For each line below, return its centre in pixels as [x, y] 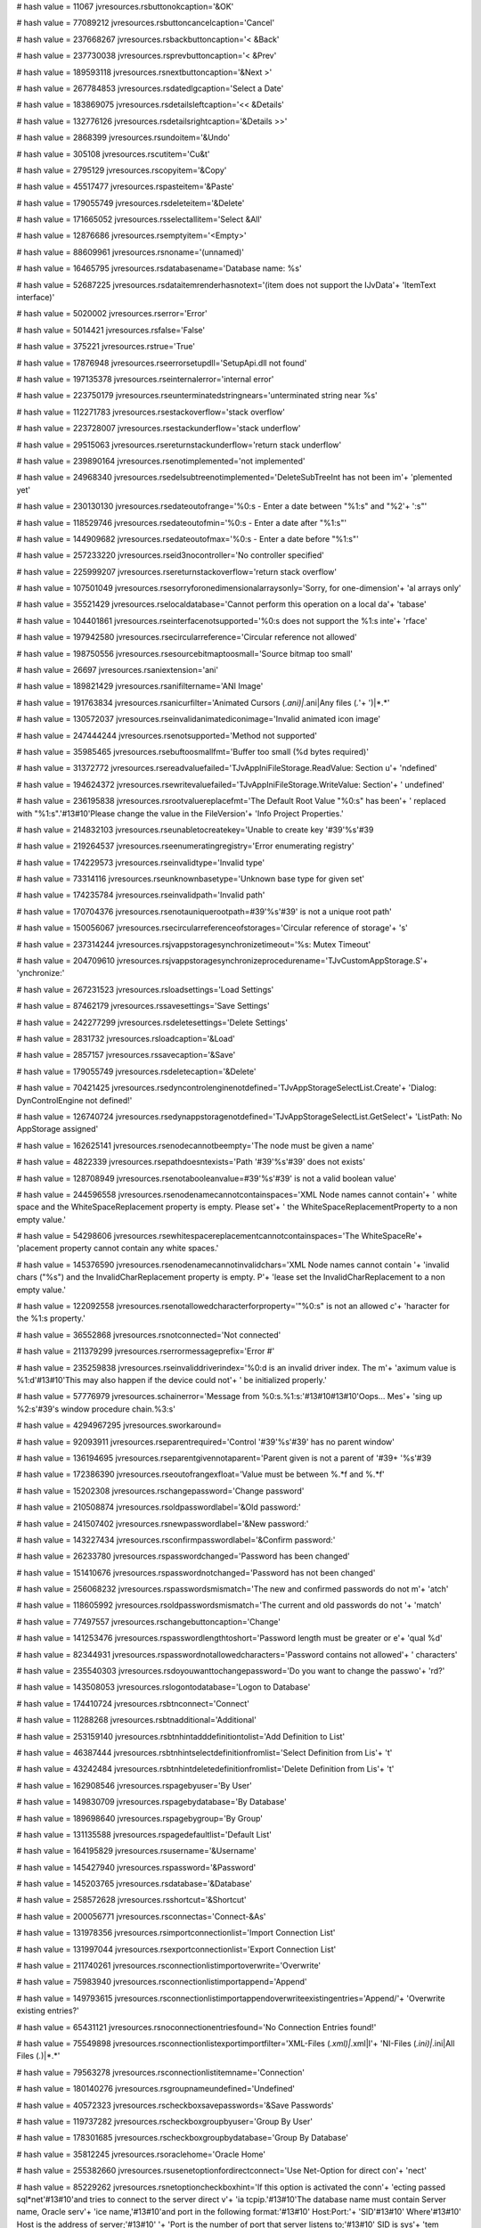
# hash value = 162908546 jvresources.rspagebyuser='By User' [135, 1785]
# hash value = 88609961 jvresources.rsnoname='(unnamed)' [130, 252]
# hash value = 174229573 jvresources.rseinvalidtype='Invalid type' [141, 862]
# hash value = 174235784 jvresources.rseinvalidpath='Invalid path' [141, 895]
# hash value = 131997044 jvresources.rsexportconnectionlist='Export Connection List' [176, 1949]
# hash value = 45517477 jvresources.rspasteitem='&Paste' [126, 186]
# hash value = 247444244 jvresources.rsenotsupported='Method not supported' [167, 735]
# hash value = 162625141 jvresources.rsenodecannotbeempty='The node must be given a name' [196, 1145]
